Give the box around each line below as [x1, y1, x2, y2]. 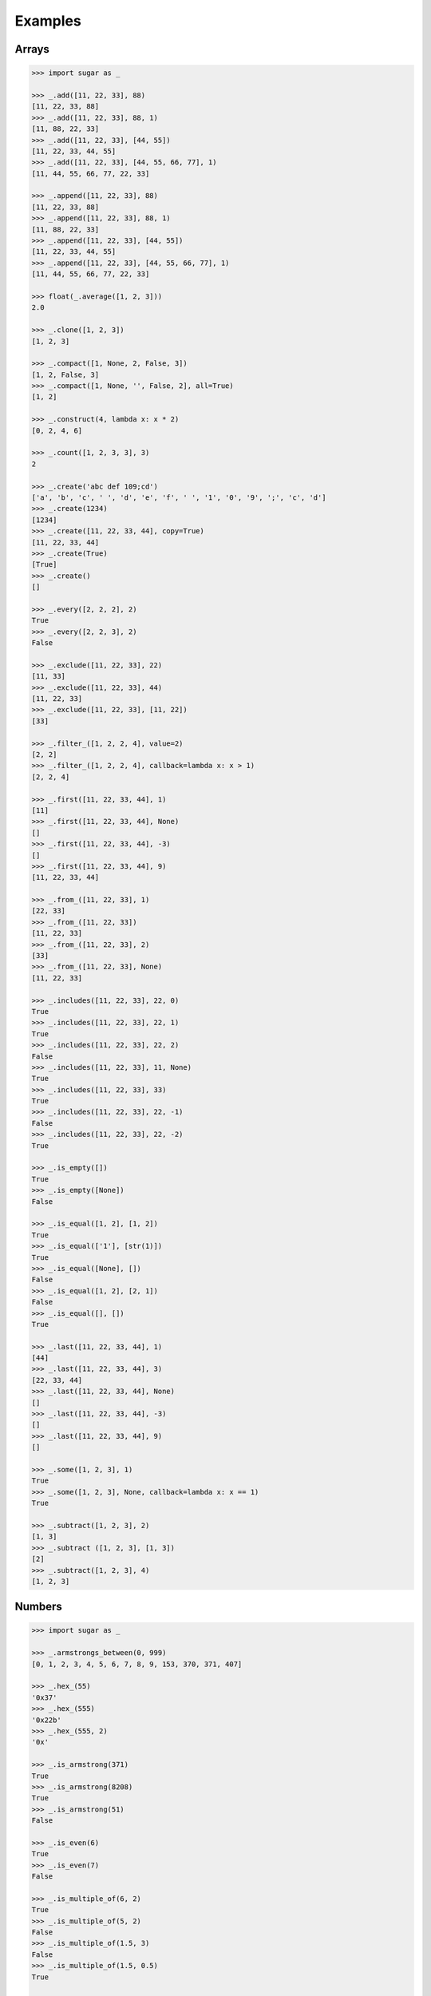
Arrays [14, 42, 49, 56]
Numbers [14, 1600, 63, 1614]
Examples [14, 12, 81, 30]
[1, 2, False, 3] [31, 370, 100, 379]
